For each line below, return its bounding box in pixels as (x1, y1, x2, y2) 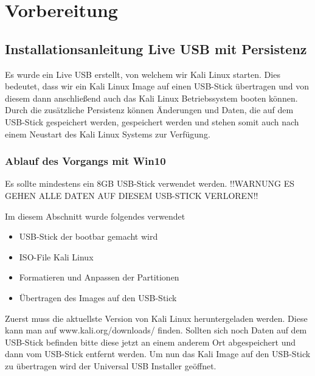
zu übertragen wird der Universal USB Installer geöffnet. (5, 359, 216, 372)
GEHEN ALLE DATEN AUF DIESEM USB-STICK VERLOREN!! (5, 189, 258, 201)
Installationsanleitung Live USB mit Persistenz (5, 39, 307, 58)
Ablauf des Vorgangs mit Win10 (5, 153, 166, 169)
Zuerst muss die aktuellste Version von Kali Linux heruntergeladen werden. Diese (5, 312, 308, 324)
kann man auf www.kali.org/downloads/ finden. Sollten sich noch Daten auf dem (5, 324, 307, 336)
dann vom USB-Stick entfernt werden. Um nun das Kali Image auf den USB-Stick (5, 347, 311, 360)
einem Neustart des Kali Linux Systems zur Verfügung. (5, 127, 210, 140)
